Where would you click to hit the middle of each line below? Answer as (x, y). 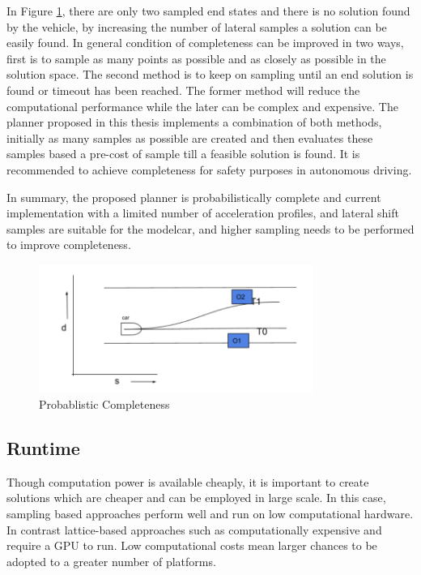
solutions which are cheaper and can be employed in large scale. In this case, (196, 498)
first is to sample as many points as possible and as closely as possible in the (196, 58)
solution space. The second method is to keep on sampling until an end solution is (210, 74)
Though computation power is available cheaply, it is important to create (188, 481)
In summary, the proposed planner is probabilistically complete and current (194, 197)
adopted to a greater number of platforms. (111, 561)
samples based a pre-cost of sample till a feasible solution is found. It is (183, 154)
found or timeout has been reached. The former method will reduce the (183, 90)
